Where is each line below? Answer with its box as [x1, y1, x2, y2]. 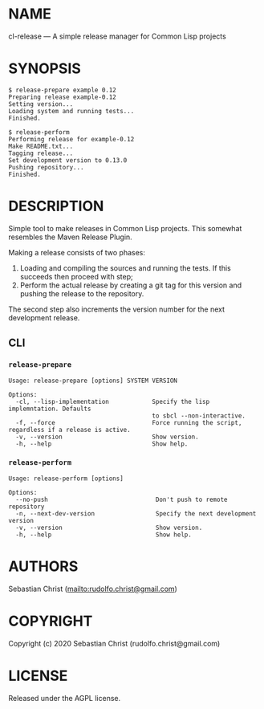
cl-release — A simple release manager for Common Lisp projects [8, 31, 226, 41]
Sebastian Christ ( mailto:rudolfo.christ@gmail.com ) [8, 584, 178, 593]
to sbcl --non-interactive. [152, 411, 246, 420]
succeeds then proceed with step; [19, 271, 134, 281]
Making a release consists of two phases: [8, 247, 146, 257]
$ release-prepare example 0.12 [8, 86, 116, 94]
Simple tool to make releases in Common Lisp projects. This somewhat [8, 223, 242, 233]
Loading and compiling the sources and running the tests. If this [19, 263, 231, 273]
